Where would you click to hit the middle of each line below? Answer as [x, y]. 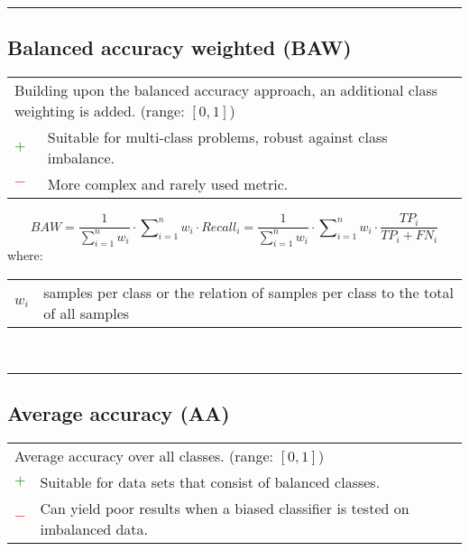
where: [25, 255]
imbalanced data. [94, 528]
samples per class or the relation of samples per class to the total [248, 292]
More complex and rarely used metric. [168, 184]
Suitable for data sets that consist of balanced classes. [210, 481]
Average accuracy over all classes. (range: [144, 455]
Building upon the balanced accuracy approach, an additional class [226, 90]
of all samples [87, 313]
